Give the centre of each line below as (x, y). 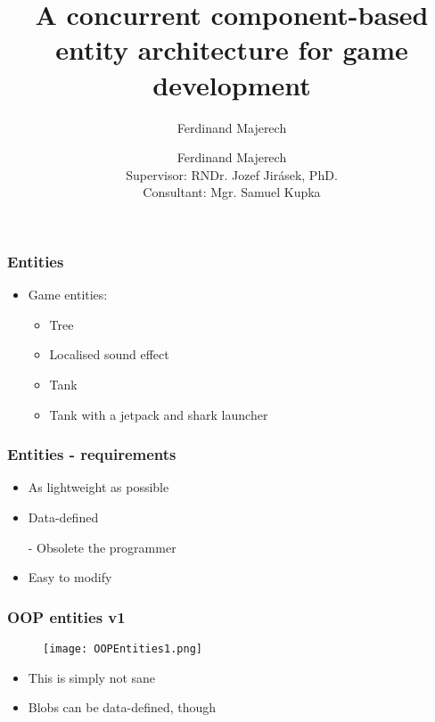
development (232, 84)
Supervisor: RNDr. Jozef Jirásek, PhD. (232, 174)
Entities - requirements (92, 454)
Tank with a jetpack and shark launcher (159, 414)
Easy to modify (70, 577)
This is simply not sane (92, 677)
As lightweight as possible (98, 487)
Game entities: (68, 295)
